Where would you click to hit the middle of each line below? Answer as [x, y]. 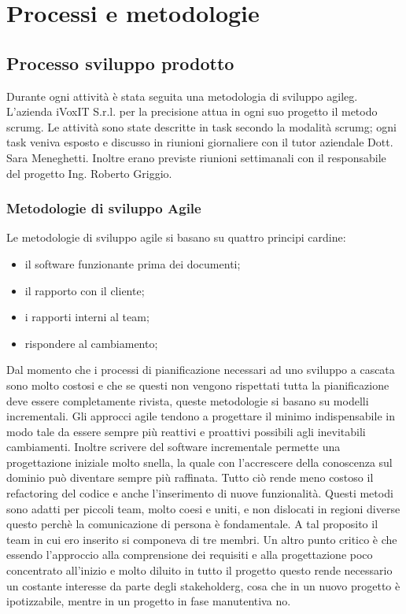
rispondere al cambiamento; [91, 343]
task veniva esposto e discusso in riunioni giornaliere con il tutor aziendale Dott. [200, 142]
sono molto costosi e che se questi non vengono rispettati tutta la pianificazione [198, 385]
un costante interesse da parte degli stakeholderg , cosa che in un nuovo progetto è [203, 585]
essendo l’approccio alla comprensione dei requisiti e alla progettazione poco [190, 555]
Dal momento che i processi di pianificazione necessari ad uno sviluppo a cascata [201, 370]
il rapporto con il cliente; [85, 290]
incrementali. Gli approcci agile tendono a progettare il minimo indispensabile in [201, 416]
